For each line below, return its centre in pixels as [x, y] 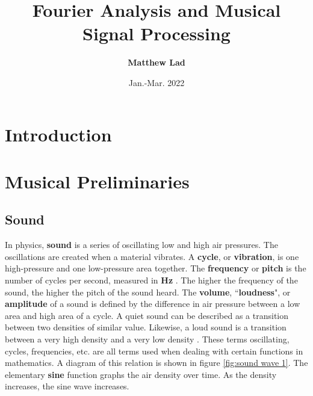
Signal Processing [156, 33]
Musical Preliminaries [97, 181]
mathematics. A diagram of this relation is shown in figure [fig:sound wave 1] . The [156, 363]
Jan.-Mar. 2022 [156, 82]
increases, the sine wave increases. [67, 386]
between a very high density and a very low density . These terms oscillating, [147, 339]
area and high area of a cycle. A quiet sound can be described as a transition [147, 315]
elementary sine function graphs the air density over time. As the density [141, 374]
